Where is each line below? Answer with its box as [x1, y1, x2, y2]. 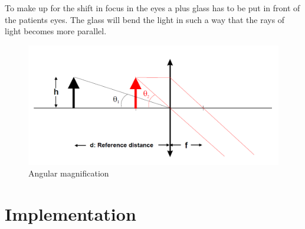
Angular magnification [28, 167, 109, 179]
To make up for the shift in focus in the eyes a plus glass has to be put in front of [5, 2, 300, 14]
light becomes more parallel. [5, 25, 107, 37]
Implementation [5, 201, 136, 225]
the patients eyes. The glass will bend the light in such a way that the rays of [5, 13, 285, 25]
